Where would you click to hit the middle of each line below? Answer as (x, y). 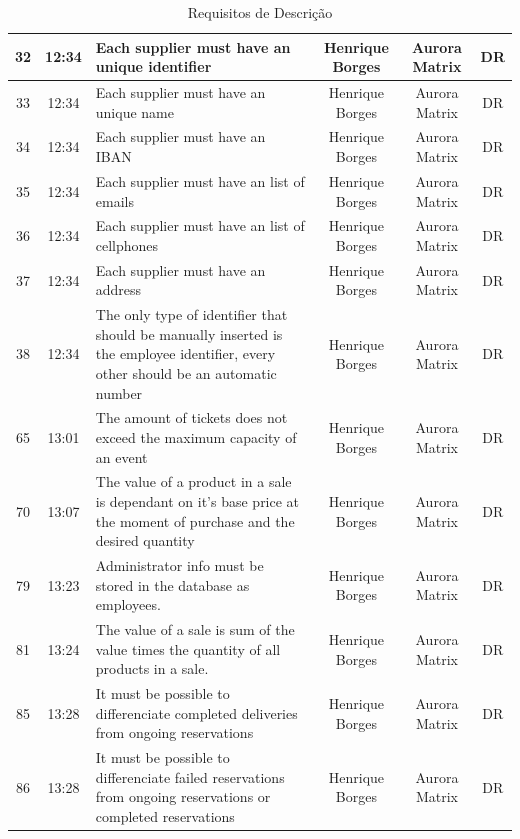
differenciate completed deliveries (196, 712)
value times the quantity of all (188, 648)
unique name (134, 111)
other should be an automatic (186, 373)
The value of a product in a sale (193, 481)
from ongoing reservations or (183, 796)
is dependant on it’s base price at (197, 501)
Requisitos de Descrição (260, 12)
